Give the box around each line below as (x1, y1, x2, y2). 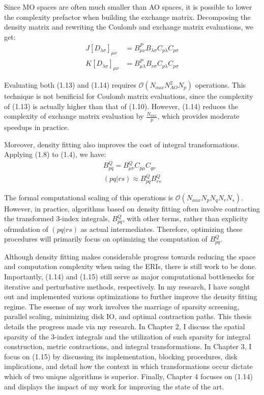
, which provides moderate (157, 111, 240, 121)
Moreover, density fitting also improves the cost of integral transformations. (4, 139, 240, 149)
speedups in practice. (4, 122, 70, 133)
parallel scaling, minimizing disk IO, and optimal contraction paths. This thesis (4, 311, 252, 322)
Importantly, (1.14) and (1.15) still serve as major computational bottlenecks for (4, 271, 255, 282)
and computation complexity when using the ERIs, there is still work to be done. (4, 261, 257, 272)
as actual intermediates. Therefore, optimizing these (80, 223, 243, 234)
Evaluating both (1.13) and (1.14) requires (4, 80, 136, 90)
